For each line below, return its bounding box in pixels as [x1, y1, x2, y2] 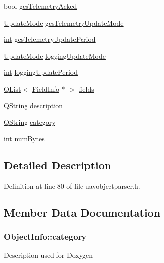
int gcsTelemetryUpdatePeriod [4, 34, 96, 44]
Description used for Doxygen [4, 250, 93, 260]
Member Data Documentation [4, 204, 161, 220]
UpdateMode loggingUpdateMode [4, 50, 106, 61]
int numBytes [4, 133, 45, 143]
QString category [4, 117, 55, 127]
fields [79, 83, 94, 94]
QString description [4, 100, 63, 110]
